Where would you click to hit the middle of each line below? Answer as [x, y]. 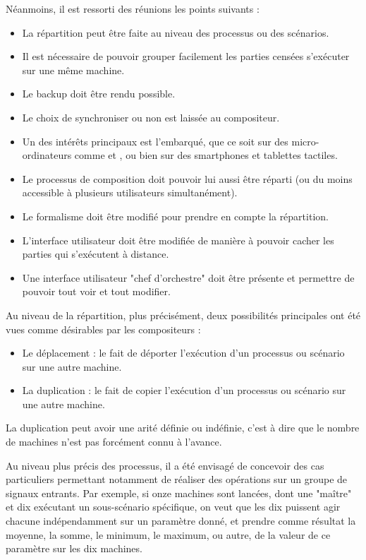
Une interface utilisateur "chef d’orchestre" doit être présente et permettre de [188, 277]
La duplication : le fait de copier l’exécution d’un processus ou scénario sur [184, 390]
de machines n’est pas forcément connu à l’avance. [114, 442]
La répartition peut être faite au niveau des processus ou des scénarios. [176, 32]
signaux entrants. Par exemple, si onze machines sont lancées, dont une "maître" [179, 493]
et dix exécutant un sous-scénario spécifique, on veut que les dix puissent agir [173, 507]
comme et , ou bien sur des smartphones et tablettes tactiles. [206, 155]
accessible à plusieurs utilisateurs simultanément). [130, 192]
